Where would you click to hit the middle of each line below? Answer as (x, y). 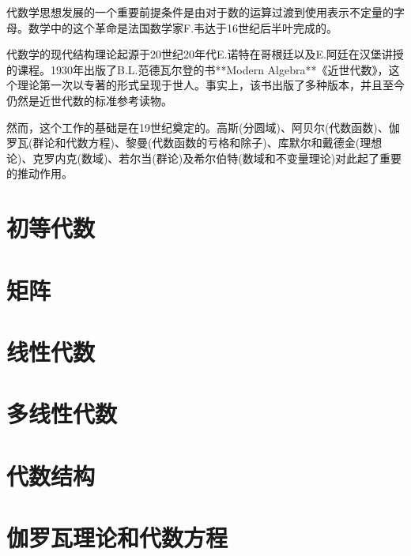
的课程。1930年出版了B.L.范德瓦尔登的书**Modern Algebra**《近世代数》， (198, 69)
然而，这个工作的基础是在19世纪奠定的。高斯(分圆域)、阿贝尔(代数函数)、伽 (203, 127)
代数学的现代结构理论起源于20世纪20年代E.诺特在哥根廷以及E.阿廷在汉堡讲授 (205, 54)
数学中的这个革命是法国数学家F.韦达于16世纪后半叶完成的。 (183, 27)
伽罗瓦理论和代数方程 (117, 537)
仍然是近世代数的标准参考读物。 (89, 100)
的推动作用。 (40, 173)
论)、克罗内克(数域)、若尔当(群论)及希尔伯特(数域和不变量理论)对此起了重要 (204, 158)
